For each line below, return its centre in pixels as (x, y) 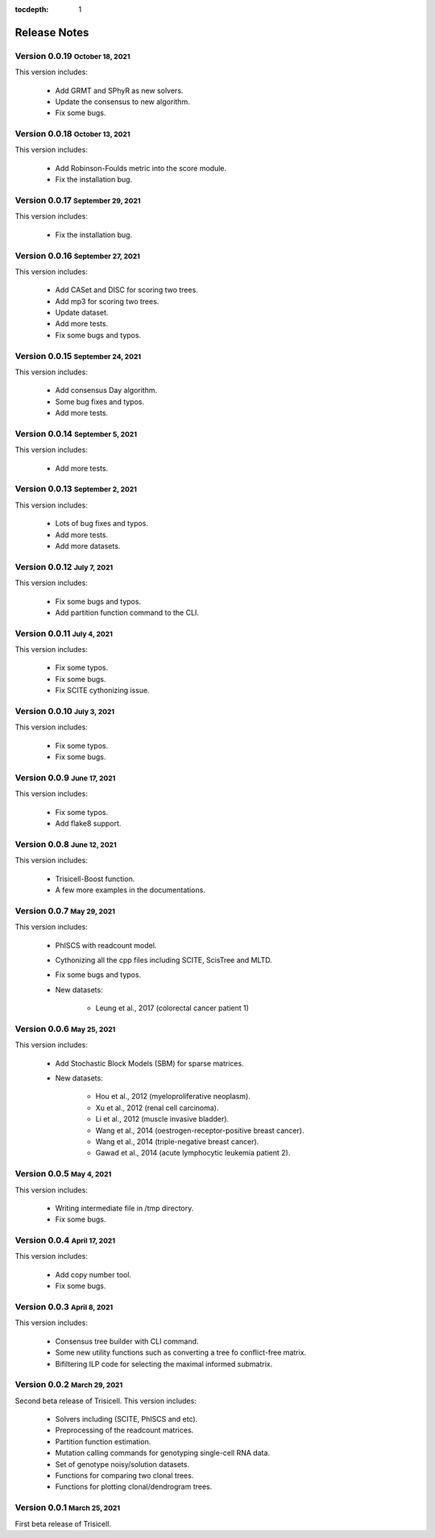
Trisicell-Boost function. (95, 879)
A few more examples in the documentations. (130, 890)
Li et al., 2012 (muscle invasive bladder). (162, 1119)
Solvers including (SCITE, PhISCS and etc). (126, 1419)
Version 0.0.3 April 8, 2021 (64, 1307)
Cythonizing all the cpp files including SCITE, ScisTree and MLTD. (164, 959)
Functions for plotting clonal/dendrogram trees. (134, 1487)
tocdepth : (32, 9)
